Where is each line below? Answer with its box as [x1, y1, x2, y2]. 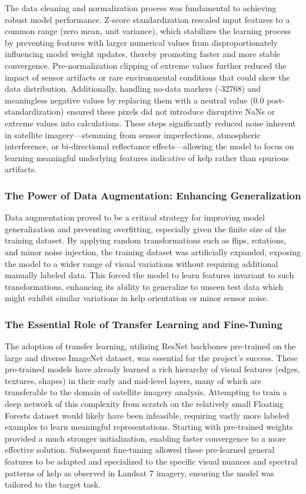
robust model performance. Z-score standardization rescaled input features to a [5, 13, 290, 25]
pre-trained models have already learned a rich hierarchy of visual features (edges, [5, 363, 300, 375]
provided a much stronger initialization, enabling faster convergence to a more [5, 432, 286, 444]
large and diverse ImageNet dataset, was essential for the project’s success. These [5, 351, 298, 363]
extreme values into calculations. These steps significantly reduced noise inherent [5, 116, 296, 129]
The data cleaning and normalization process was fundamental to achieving [5, 2, 277, 14]
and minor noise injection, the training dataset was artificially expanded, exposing [5, 245, 301, 258]
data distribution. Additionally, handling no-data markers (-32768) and [5, 82, 261, 95]
